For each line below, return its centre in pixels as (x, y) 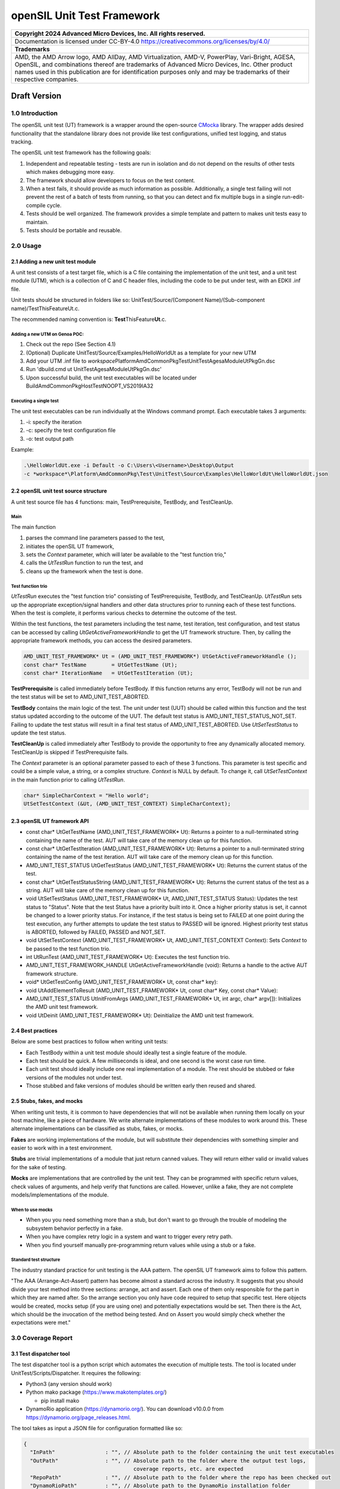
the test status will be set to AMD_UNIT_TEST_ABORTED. (80, 697)
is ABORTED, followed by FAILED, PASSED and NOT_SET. (96, 932)
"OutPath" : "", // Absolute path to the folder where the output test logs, (168, 1460)
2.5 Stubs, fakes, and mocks (47, 1101)
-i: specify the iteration (54, 422)
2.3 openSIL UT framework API (50, 821)
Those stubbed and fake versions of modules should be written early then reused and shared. (141, 1086)
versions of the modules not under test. (74, 1077)
